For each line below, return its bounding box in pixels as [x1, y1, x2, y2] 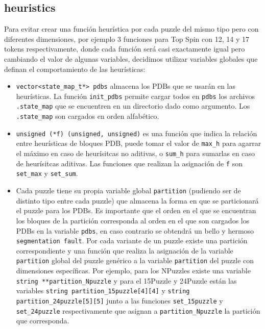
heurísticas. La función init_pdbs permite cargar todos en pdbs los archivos [16, 90, 255, 101]
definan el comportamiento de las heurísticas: [4, 63, 146, 74]
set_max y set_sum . [16, 168, 78, 179]
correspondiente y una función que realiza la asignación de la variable [16, 245, 233, 256]
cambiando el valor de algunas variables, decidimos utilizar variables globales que [4, 53, 258, 64]
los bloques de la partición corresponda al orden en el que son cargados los [16, 215, 250, 225]
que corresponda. [16, 315, 69, 326]
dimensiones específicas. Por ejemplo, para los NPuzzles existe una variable [16, 265, 251, 276]
